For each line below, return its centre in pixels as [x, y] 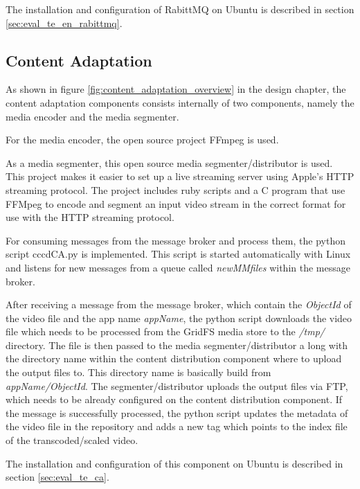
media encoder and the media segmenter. [92, 116]
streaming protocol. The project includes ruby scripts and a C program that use [175, 189]
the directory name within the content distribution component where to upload [174, 358]
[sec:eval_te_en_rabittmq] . [64, 23]
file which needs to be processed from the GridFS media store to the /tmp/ [165, 331]
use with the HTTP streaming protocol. [90, 217]
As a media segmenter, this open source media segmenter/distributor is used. [169, 162]
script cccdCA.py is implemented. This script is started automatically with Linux [178, 254]
